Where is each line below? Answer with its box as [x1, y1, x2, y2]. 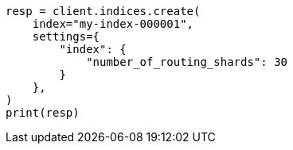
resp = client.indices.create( [6, 5, 201, 17]
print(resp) [6, 106, 80, 119]
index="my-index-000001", [32, 17, 194, 30]
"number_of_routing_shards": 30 [86, 56, 288, 68]
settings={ [32, 30, 100, 43]
